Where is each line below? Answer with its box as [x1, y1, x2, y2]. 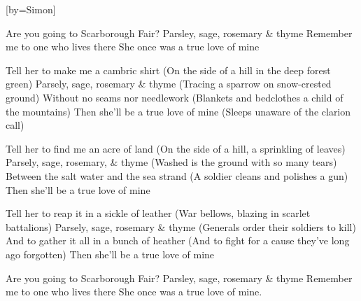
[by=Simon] [6, 2, 56, 16]
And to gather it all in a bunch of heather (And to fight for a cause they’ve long [6, 233, 350, 248]
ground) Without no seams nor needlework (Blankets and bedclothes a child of [6, 90, 344, 104]
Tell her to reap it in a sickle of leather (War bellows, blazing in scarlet [6, 206, 311, 220]
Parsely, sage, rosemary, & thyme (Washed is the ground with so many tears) [6, 155, 337, 169]
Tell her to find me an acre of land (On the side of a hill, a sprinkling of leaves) [6, 141, 346, 155]
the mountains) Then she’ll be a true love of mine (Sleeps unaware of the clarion [6, 104, 351, 118]
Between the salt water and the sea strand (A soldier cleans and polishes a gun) [6, 168, 348, 183]
